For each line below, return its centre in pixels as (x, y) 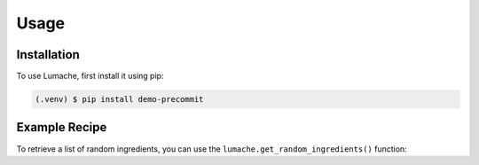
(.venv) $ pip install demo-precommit (119, 99)
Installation (48, 55)
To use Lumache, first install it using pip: (90, 76)
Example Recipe (62, 127)
